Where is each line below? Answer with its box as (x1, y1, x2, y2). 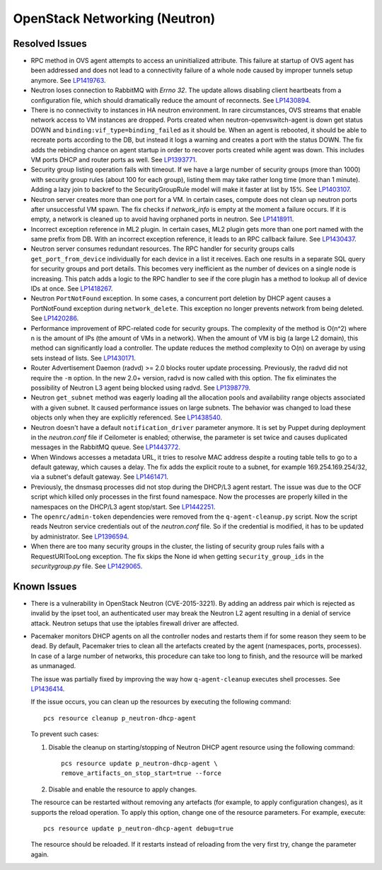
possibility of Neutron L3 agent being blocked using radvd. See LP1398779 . (30, 383, 251, 392)
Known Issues (13, 580, 77, 592)
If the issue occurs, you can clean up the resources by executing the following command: (30, 698, 291, 706)
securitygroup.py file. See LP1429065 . (30, 562, 143, 570)
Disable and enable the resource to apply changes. (48, 785, 197, 793)
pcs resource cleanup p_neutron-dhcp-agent (43, 714, 197, 722)
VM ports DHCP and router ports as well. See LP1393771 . (30, 155, 197, 164)
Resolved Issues (13, 38, 88, 50)
